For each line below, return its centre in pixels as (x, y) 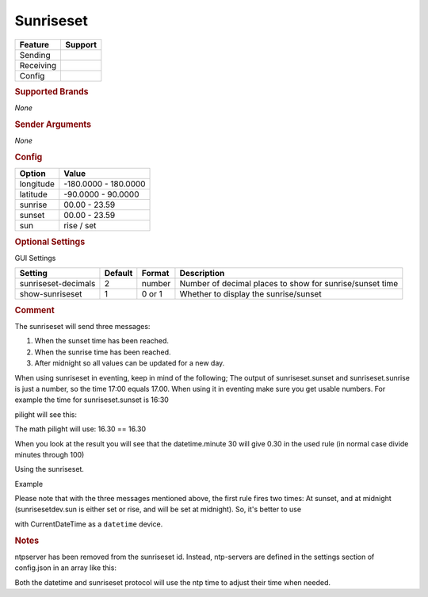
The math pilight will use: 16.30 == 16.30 (80, 429)
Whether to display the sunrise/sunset (250, 294)
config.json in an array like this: (65, 568)
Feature (34, 44)
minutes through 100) (50, 454)
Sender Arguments (53, 124)
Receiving (38, 65)
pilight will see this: (46, 414)
